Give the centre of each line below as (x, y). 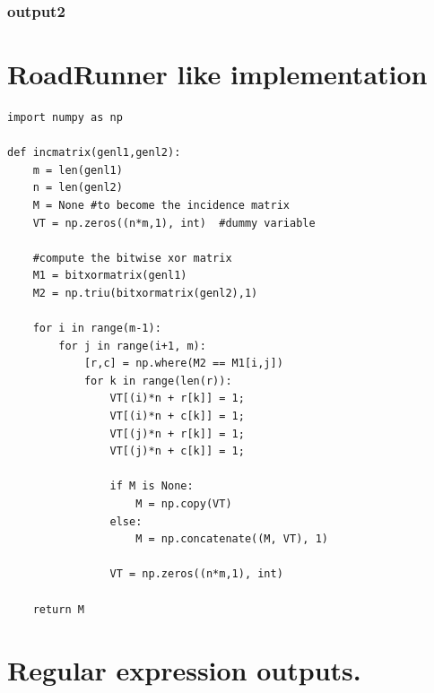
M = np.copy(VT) (184, 504)
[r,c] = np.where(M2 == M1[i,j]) (183, 364)
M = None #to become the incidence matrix (161, 205)
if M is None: (152, 486)
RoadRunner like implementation (217, 74)
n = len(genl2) (78, 188)
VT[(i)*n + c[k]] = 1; (177, 416)
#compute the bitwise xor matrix (132, 258)
